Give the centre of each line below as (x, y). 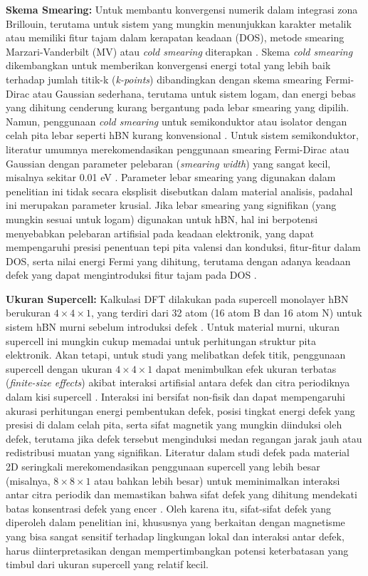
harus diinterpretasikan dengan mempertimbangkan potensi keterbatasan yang (177, 550)
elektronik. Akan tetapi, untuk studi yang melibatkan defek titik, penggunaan (176, 355)
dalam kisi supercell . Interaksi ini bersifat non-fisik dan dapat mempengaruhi (175, 397)
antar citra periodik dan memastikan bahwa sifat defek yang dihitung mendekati (182, 494)
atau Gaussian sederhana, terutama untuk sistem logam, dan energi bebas (194, 93)
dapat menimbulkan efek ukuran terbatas (246, 368)
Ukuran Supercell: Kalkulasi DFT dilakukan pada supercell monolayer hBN (177, 298)
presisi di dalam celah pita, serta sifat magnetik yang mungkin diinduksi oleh (174, 425)
